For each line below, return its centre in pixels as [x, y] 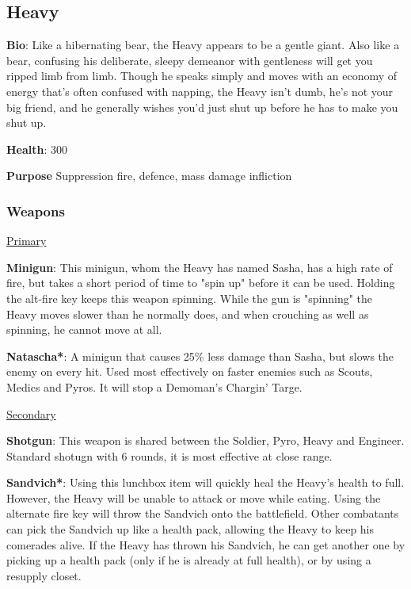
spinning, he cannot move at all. [84, 329]
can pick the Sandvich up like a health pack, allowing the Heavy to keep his [190, 529]
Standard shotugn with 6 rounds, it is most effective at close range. [169, 455]
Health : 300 [37, 149]
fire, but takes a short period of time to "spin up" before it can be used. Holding [201, 283]
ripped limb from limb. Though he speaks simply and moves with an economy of [202, 76]
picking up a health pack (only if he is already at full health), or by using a [189, 560]
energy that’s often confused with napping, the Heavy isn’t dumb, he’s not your [200, 91]
